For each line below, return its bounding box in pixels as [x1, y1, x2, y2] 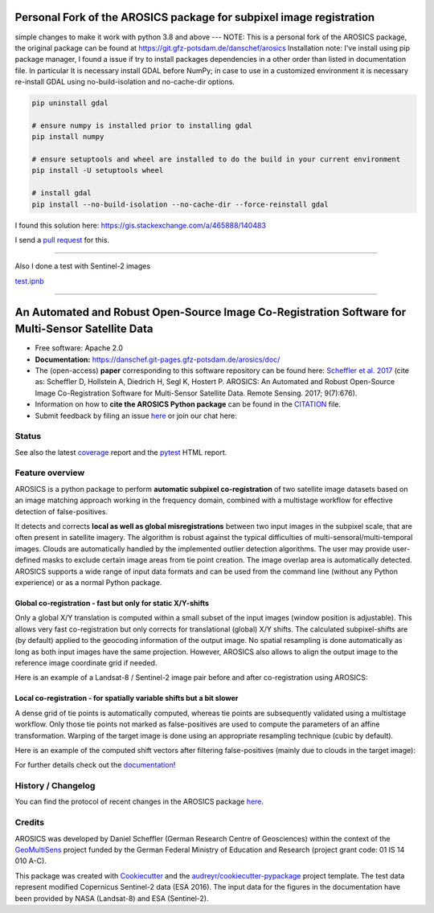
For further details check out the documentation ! [14, 760, 176, 770]
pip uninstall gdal [31, 99, 108, 108]
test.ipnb [14, 276, 44, 285]
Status [14, 431, 42, 442]
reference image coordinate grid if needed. [14, 657, 158, 667]
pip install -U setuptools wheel [31, 166, 164, 175]
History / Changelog [14, 780, 96, 792]
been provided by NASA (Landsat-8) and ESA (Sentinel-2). [14, 893, 209, 903]
